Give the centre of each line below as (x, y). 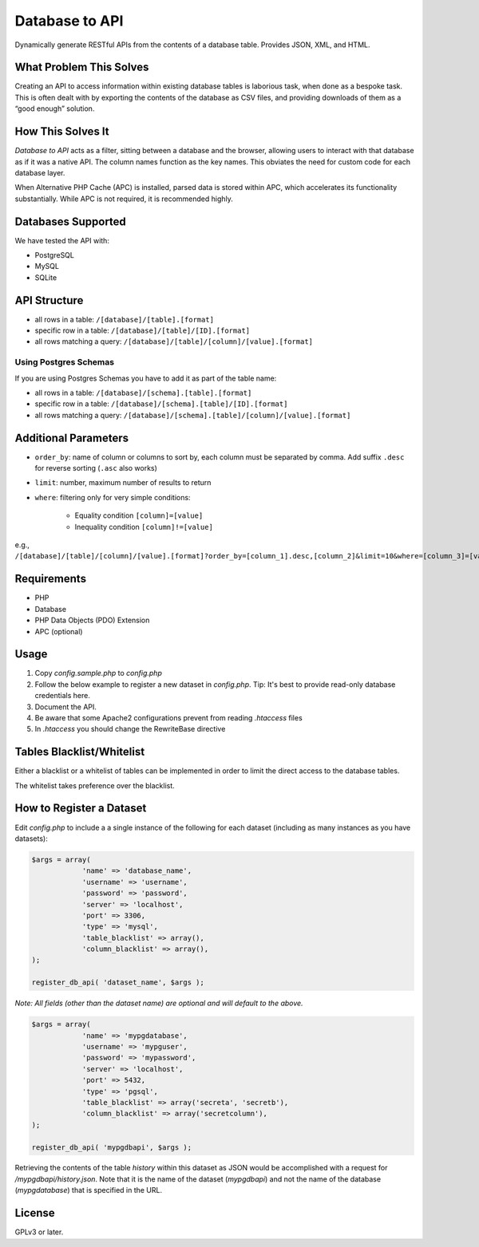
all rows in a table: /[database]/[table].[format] (125, 319)
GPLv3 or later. (39, 1232)
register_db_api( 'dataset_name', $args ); (118, 983)
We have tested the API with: (62, 240)
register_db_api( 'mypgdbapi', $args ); (111, 1147)
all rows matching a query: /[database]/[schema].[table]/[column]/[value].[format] (193, 415)
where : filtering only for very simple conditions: (113, 497)
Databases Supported (71, 221)
